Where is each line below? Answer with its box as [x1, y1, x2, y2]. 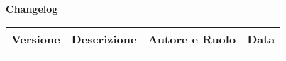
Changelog [6, 1, 58, 15]
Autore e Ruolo [148, 30, 236, 47]
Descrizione [71, 30, 137, 47]
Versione [11, 30, 60, 47]
